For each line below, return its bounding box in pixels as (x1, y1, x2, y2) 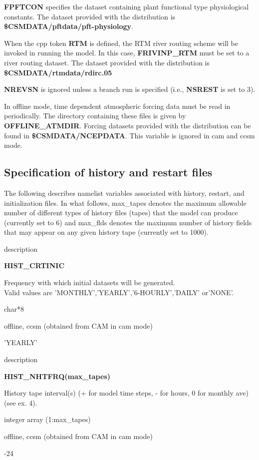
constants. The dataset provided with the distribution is (4, 11, 176, 21)
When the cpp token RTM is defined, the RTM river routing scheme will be (4, 37, 238, 48)
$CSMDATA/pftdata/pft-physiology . (4, 21, 133, 31)
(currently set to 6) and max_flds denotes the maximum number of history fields (4, 217, 252, 227)
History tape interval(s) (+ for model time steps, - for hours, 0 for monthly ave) (4, 388, 249, 398)
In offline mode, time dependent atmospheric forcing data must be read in (4, 100, 231, 111)
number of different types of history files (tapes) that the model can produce (4, 207, 238, 218)
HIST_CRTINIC (4, 260, 65, 271)
